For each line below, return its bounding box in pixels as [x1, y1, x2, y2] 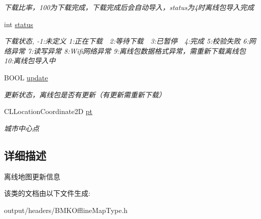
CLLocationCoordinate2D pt [4, 106, 93, 117]
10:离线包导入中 [4, 55, 56, 66]
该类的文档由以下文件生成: [4, 188, 90, 198]
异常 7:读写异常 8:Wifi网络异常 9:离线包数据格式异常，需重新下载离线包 [11, 45, 246, 56]
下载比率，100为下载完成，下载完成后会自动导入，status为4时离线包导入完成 [4, 2, 254, 12]
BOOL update [4, 72, 48, 82]
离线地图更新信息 [4, 171, 60, 181]
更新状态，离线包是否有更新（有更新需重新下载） [4, 89, 166, 99]
